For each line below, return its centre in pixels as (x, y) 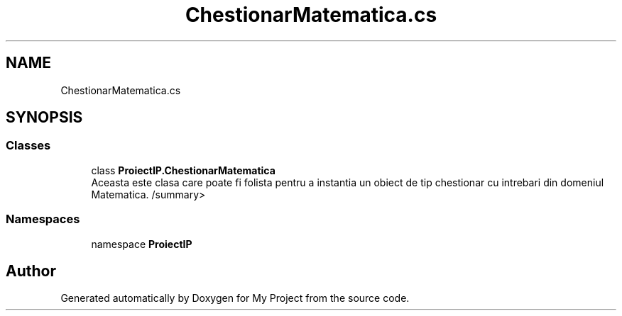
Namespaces (43, 219)
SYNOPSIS (44, 118)
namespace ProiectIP (142, 244)
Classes (28, 146)
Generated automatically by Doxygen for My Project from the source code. (235, 298)
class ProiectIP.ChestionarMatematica (183, 170)
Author (31, 271)
